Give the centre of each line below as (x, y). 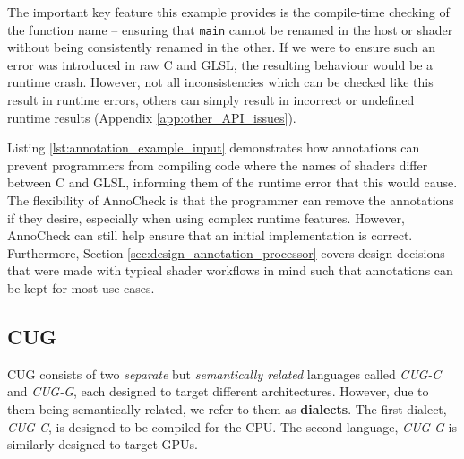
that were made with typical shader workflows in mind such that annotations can (230, 270)
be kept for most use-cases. (81, 287)
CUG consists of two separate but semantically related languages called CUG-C (224, 373)
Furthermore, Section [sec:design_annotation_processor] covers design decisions (226, 252)
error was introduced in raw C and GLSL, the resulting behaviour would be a (220, 64)
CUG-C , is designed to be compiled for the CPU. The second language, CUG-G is (232, 426)
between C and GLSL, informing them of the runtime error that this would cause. (232, 182)
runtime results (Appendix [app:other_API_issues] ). (152, 117)
